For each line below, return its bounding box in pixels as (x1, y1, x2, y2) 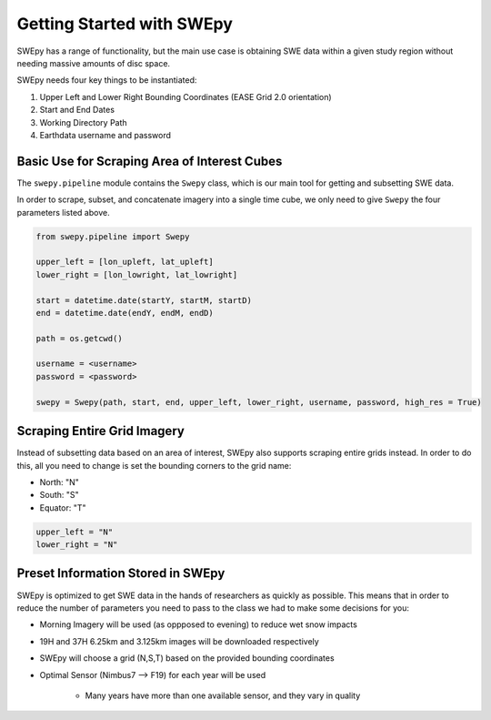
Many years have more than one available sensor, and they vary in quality (85, 690, 361, 701)
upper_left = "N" (35, 526, 114, 537)
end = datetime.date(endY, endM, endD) (35, 308, 214, 318)
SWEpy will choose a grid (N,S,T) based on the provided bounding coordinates (39, 653, 336, 664)
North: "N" (39, 476, 79, 487)
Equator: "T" (39, 502, 86, 513)
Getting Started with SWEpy (16, 14, 234, 34)
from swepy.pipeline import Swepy (35, 231, 190, 241)
